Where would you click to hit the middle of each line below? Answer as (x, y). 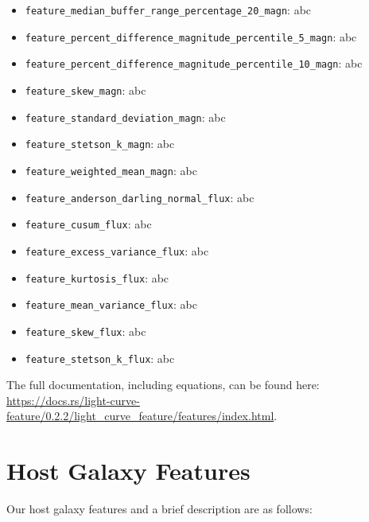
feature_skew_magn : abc (85, 90)
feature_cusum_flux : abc (88, 224)
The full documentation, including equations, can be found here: (163, 385)
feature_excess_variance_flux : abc (117, 250)
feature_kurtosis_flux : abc (97, 277)
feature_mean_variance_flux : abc (111, 304)
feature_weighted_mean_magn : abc (111, 170)
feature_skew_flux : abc (85, 331)
